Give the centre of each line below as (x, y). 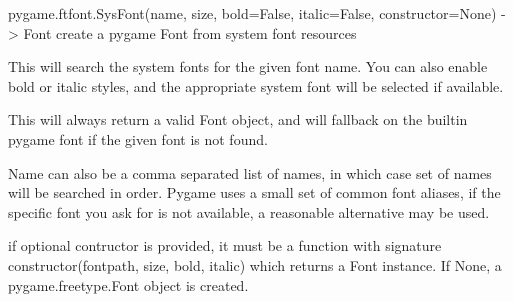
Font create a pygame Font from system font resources (190, 32)
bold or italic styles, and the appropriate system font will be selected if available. (256, 85)
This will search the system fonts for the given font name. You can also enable (248, 66)
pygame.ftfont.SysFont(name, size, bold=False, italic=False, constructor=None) (252, 13)
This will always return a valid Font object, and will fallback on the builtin (238, 119)
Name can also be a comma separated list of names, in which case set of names (250, 172)
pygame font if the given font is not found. (138, 138)
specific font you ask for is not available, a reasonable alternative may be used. (249, 211)
